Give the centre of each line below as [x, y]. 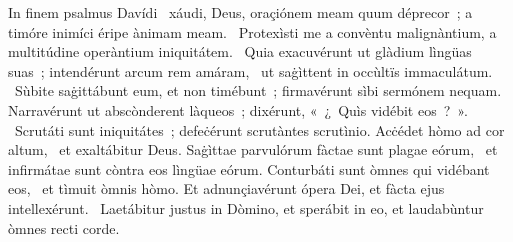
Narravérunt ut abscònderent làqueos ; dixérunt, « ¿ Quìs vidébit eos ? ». [238, 109]
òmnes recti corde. [64, 227]
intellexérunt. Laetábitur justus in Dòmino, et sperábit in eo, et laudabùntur [246, 207]
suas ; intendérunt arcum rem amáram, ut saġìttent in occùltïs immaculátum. [250, 70]
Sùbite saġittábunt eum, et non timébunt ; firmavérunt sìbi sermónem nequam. [258, 90]
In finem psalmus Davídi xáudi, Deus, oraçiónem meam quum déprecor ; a [240, 12]
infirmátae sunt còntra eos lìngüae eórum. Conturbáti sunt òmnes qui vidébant [249, 168]
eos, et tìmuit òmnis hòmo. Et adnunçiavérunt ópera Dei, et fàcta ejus [226, 188]
